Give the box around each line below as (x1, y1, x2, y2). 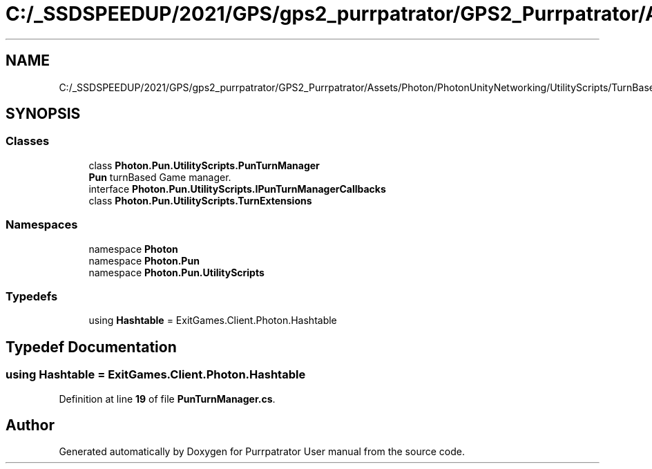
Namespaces (6, 218, 78, 232)
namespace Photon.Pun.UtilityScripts (88, 266, 265, 278)
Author (6, 416, 55, 434)
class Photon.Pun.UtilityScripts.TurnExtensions (88, 194, 312, 207)
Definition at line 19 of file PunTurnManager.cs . (59, 392, 276, 405)
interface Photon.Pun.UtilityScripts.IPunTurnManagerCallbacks (88, 182, 386, 195)
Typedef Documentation (6, 338, 177, 356)
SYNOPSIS (6, 105, 81, 123)
